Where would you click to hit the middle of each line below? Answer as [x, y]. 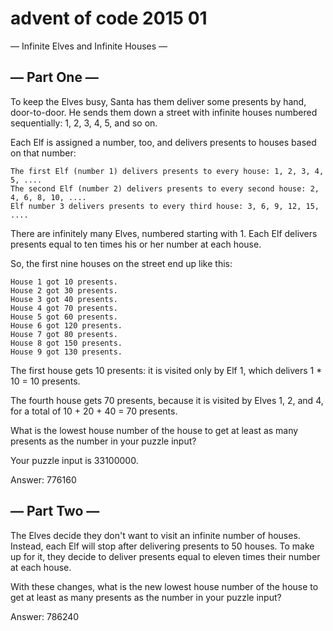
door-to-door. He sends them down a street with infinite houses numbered [164, 112]
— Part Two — [55, 511]
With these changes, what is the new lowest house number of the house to [164, 586]
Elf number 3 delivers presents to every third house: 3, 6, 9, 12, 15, [165, 206]
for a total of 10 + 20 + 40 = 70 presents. [94, 411]
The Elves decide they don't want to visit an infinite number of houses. [155, 535]
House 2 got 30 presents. [64, 290]
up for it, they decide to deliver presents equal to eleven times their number [165, 556]
